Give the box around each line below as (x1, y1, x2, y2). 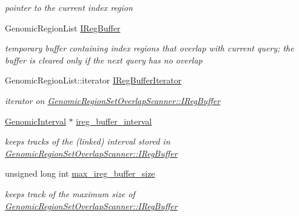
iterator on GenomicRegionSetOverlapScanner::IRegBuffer (5, 94, 221, 106)
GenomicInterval (5, 114, 66, 127)
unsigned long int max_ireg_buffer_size (5, 167, 155, 180)
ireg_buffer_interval (76, 114, 152, 127)
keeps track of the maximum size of (5, 187, 135, 200)
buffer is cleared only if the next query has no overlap (5, 53, 203, 66)
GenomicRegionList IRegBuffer (5, 21, 121, 34)
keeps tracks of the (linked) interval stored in (5, 135, 170, 148)
